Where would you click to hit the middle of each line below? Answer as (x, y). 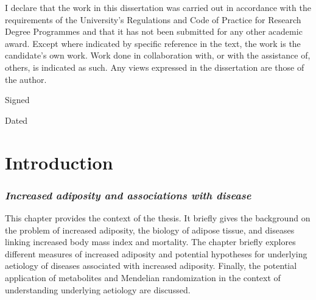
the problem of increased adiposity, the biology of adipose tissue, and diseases (150, 230)
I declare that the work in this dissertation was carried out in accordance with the (158, 7)
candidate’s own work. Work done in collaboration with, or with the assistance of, (158, 55)
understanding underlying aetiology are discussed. (98, 289)
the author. (26, 79)
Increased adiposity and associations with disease (128, 195)
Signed (17, 100)
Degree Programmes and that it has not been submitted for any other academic (154, 31)
